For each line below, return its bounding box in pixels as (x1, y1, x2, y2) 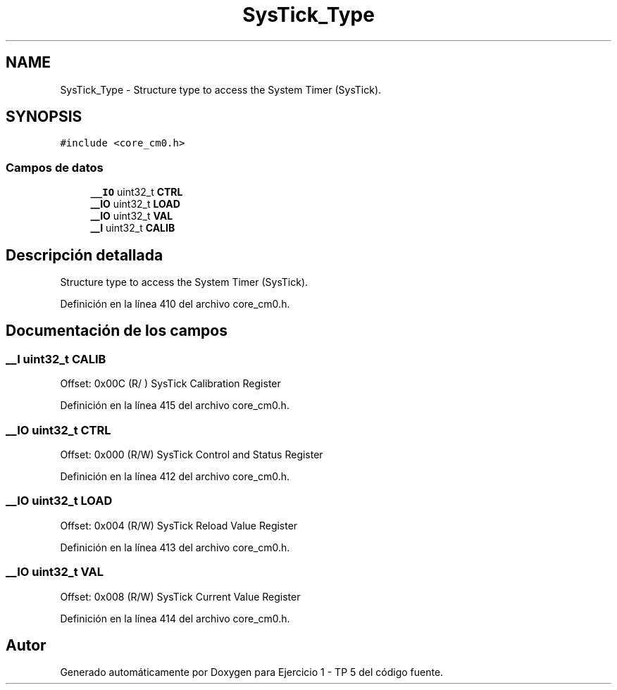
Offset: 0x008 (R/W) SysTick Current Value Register (60, 590, 301, 603)
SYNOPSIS (6, 108, 82, 126)
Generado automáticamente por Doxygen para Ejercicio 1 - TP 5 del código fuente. (60, 666, 444, 679)
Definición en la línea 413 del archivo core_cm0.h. (60, 541, 290, 553)
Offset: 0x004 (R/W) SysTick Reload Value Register (60, 519, 298, 532)
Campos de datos (6, 160, 104, 175)
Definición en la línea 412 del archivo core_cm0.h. (60, 470, 290, 482)
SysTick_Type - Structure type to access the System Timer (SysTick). (60, 83, 382, 96)
